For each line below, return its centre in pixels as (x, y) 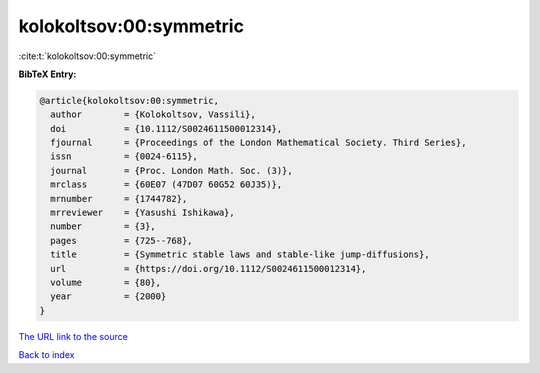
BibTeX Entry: (47, 74)
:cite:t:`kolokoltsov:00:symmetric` (87, 56)
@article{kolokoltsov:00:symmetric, (129, 100)
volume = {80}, (106, 282)
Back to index (46, 355)
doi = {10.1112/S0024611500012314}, (166, 128)
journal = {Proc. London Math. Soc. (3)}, (172, 170)
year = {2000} (108, 296)
